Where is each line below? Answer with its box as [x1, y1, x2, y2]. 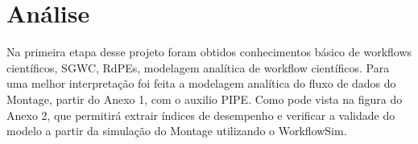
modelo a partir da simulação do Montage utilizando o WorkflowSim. [6, 122, 347, 139]
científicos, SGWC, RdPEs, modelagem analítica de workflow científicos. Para [6, 59, 390, 76]
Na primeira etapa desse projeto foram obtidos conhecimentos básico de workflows [6, 43, 412, 60]
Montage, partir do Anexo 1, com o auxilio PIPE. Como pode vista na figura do [6, 90, 403, 107]
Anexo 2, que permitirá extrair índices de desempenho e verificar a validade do [6, 106, 395, 123]
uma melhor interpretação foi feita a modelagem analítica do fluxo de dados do [6, 75, 396, 92]
